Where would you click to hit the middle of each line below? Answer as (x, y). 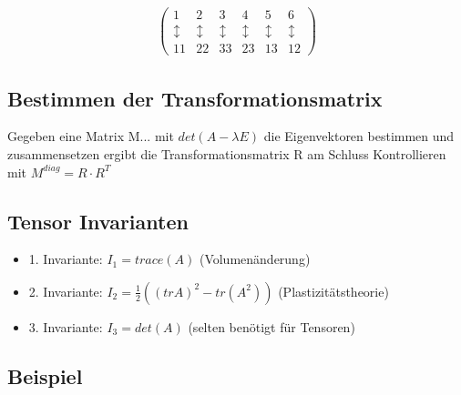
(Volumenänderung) (255, 259)
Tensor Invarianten (98, 221)
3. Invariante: (66, 326)
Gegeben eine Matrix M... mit (91, 136)
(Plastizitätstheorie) (333, 291)
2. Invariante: (66, 291)
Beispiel (45, 375)
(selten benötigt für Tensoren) (271, 326)
